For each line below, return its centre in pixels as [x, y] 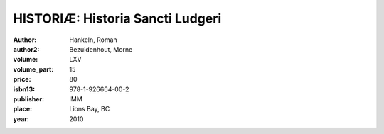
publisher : [29, 99]
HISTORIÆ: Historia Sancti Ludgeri [117, 18]
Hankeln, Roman [93, 40]
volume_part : [33, 69]
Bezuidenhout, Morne [101, 49]
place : [23, 109]
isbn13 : [24, 89]
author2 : [26, 49]
